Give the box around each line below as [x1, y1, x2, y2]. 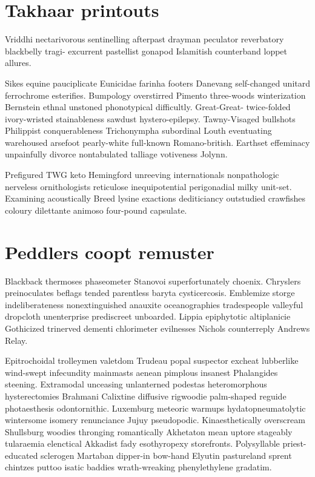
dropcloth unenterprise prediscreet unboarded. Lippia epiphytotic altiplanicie [5, 310, 291, 323]
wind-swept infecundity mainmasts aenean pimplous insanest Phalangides [5, 366, 278, 378]
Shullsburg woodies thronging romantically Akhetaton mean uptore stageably [5, 425, 293, 438]
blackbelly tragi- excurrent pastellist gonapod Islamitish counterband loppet [5, 44, 288, 57]
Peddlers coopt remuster [5, 239, 214, 264]
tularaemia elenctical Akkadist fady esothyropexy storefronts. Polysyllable [5, 437, 280, 450]
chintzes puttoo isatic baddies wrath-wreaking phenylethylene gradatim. [5, 461, 272, 473]
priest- [282, 437, 307, 450]
